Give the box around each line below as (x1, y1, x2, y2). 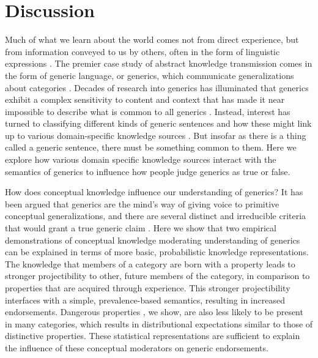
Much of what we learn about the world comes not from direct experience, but (5, 33, 299, 46)
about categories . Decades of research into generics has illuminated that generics (5, 81, 309, 94)
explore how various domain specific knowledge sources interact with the (5, 153, 276, 166)
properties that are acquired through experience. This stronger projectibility (5, 282, 290, 294)
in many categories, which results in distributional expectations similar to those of (5, 317, 313, 330)
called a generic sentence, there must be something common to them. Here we (5, 141, 297, 154)
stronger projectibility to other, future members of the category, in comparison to (5, 269, 310, 282)
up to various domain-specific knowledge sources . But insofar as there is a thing (5, 129, 306, 141)
